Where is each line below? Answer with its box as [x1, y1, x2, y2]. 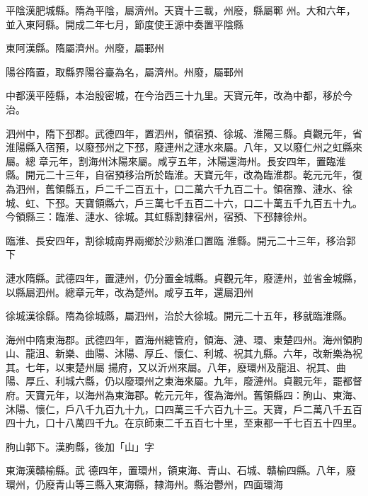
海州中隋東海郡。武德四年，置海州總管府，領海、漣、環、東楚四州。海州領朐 [6, 332, 362, 346]
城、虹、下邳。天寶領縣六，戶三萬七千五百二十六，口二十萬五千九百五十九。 [6, 195, 362, 210]
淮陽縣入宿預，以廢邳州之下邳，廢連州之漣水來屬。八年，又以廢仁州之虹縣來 [6, 140, 362, 154]
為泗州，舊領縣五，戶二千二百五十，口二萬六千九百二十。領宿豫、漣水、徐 [6, 181, 352, 196]
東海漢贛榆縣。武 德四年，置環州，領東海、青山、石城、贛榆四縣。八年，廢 [6, 463, 356, 478]
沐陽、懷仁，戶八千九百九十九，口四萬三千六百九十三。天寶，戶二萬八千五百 [6, 401, 362, 416]
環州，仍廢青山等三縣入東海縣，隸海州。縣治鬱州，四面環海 [6, 477, 283, 492]
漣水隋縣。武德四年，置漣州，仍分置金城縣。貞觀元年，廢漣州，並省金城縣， [6, 270, 362, 285]
